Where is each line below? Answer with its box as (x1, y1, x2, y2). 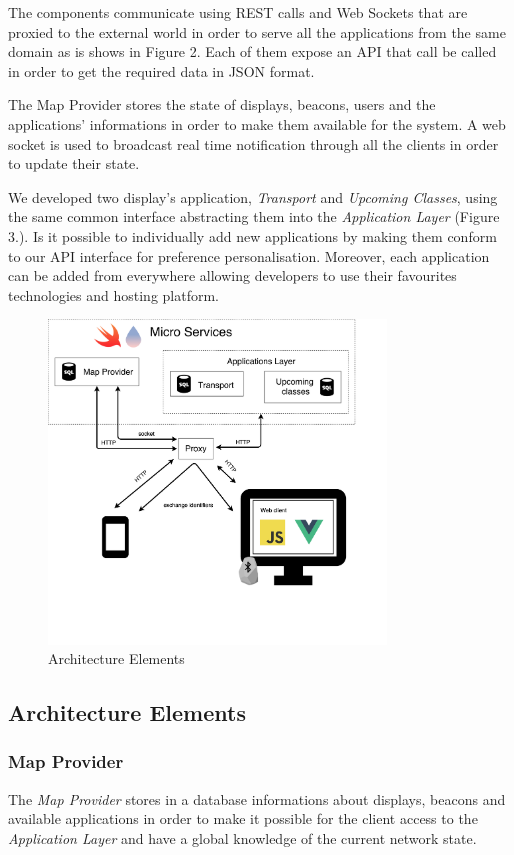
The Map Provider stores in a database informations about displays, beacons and (8, 788, 506, 809)
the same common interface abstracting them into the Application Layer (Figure (8, 206, 500, 227)
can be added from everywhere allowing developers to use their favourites (8, 265, 457, 286)
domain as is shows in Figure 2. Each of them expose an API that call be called (8, 41, 497, 62)
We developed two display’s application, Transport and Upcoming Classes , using (8, 186, 498, 207)
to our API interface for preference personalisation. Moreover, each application (8, 245, 490, 266)
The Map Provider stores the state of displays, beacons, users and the (8, 94, 436, 115)
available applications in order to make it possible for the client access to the (8, 808, 478, 829)
